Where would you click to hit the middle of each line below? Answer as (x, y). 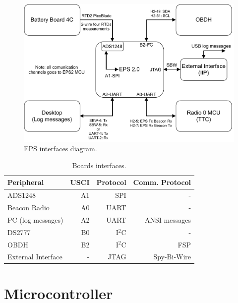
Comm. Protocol (162, 182)
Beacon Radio (29, 207)
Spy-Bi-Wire (172, 257)
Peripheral (26, 182)
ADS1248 (22, 195)
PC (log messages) (35, 219)
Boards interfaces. (99, 165)
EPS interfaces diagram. (60, 149)
